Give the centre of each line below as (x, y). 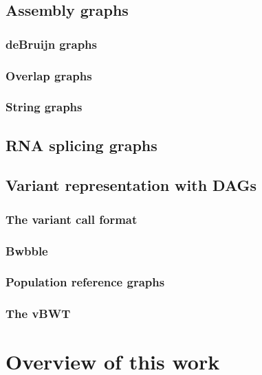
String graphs (44, 107)
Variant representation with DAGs (131, 185)
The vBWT (38, 314)
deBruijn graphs (51, 44)
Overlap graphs (49, 75)
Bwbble (27, 250)
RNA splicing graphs (81, 145)
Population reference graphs (85, 282)
